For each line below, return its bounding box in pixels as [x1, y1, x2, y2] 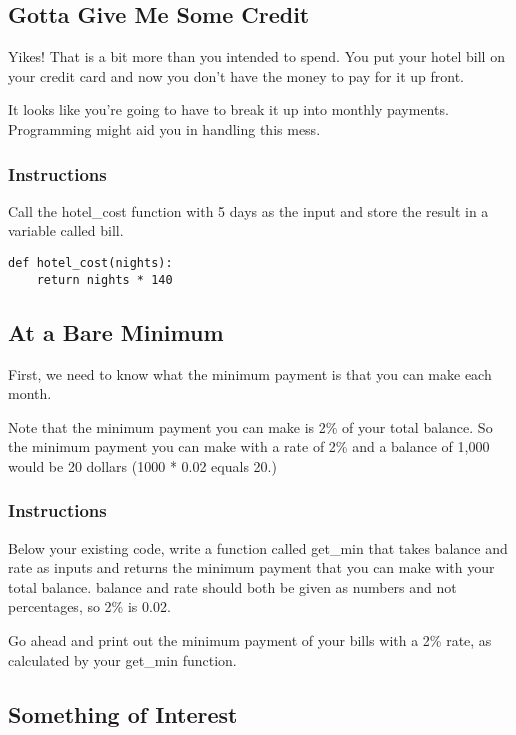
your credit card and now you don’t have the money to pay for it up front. [8, 65, 465, 86]
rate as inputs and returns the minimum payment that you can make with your [8, 557, 495, 578]
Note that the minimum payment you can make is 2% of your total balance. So [8, 416, 493, 437]
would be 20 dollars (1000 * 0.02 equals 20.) [8, 455, 277, 476]
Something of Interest [8, 698, 238, 729]
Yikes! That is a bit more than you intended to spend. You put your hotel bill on [8, 46, 505, 67]
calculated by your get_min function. [8, 649, 237, 670]
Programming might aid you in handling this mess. [8, 118, 321, 139]
